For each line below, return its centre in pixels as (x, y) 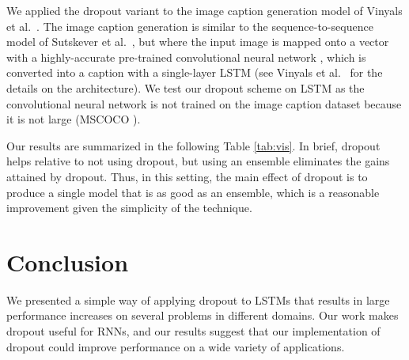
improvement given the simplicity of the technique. (129, 208)
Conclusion (68, 261)
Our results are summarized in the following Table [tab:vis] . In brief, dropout (193, 145)
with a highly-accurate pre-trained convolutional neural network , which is (186, 57)
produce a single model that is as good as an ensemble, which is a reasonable (193, 192)
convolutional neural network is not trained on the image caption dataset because (204, 103)
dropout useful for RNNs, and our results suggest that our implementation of (193, 331)
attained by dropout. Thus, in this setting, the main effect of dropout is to (187, 176)
